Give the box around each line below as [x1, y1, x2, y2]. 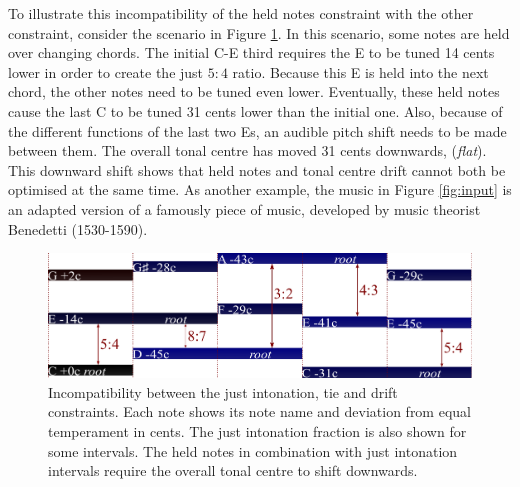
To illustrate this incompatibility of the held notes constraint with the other [8, 3, 474, 23]
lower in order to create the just [8, 61, 204, 82]
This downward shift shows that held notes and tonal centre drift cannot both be [8, 159, 506, 180]
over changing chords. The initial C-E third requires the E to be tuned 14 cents [8, 42, 495, 63]
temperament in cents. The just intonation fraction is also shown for [48, 421, 467, 442]
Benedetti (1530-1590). [8, 218, 148, 239]
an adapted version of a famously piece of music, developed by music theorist [8, 198, 481, 219]
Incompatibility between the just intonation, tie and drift [48, 381, 398, 402]
